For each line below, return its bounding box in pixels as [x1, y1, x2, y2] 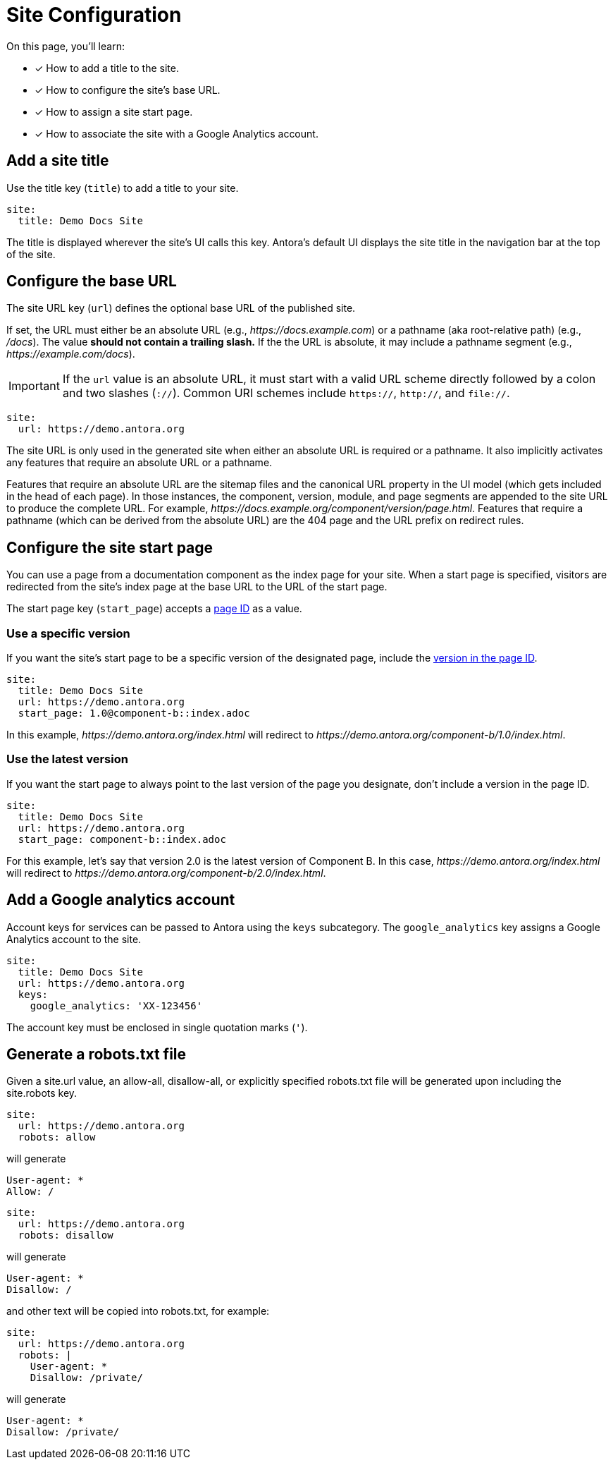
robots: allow [18, 1131, 96, 1143]
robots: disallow [18, 1229, 113, 1241]
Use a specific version [6, 626, 130, 640]
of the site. [6, 248, 56, 260]
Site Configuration [6, 3, 182, 27]
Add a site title [6, 152, 109, 170]
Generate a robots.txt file [6, 1045, 187, 1064]
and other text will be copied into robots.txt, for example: [6, 1305, 270, 1318]
